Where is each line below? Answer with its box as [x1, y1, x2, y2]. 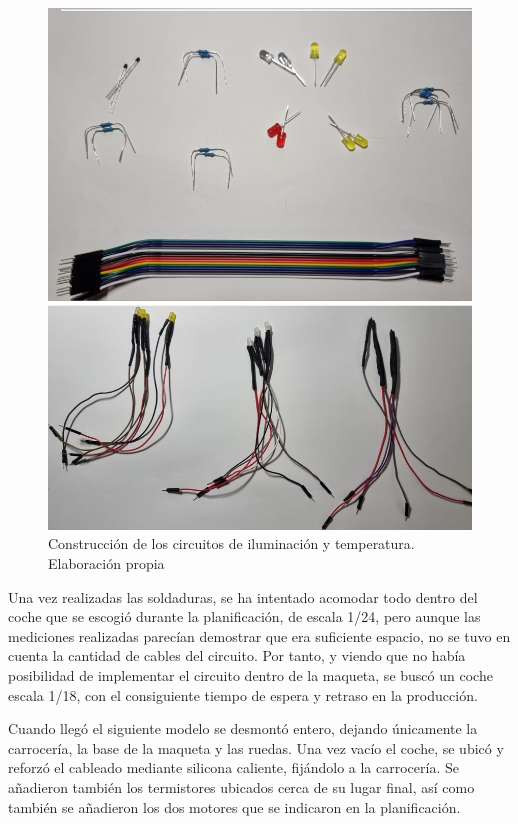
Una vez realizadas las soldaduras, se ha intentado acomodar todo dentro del [8, 586, 478, 607]
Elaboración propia [48, 553, 165, 574]
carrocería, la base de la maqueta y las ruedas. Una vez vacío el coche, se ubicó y [8, 737, 504, 758]
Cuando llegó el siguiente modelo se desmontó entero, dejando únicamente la [8, 718, 478, 739]
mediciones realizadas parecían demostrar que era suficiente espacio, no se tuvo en [8, 625, 511, 646]
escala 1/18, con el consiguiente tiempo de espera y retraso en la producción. [8, 684, 478, 705]
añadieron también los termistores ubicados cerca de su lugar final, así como [8, 776, 475, 797]
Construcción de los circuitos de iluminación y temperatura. [48, 533, 415, 554]
